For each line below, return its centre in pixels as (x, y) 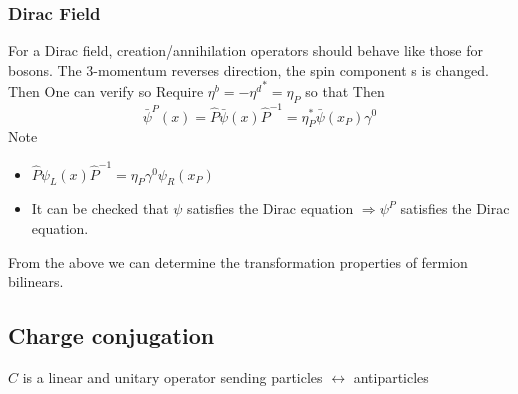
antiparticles (391, 377)
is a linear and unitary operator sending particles (172, 377)
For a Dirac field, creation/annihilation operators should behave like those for (245, 50)
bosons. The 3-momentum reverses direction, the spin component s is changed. (248, 69)
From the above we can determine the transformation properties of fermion (238, 261)
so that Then (345, 90)
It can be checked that (100, 208)
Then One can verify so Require (106, 90)
